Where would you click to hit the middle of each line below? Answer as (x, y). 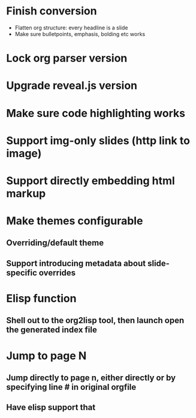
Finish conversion (52, 11)
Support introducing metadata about (76, 263)
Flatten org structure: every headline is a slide (71, 28)
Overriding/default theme (55, 243)
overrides (57, 273)
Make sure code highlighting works (96, 113)
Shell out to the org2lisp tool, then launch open (95, 321)
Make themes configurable (75, 221)
